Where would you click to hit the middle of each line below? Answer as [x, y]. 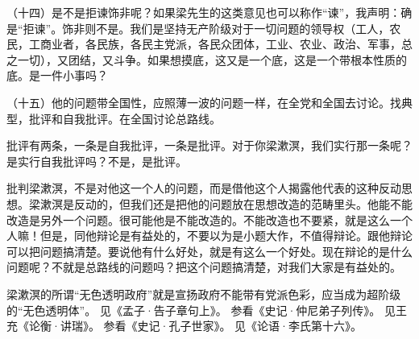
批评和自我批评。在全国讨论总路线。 [124, 118]
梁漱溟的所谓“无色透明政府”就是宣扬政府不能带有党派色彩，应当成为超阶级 [204, 294]
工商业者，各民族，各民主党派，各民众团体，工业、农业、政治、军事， [215, 44]
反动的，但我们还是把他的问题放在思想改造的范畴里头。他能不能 [243, 203]
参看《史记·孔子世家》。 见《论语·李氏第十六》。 [232, 326]
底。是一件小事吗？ [57, 75]
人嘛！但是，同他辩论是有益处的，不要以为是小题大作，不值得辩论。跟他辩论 [209, 236]
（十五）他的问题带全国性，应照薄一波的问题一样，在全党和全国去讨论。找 [204, 102]
